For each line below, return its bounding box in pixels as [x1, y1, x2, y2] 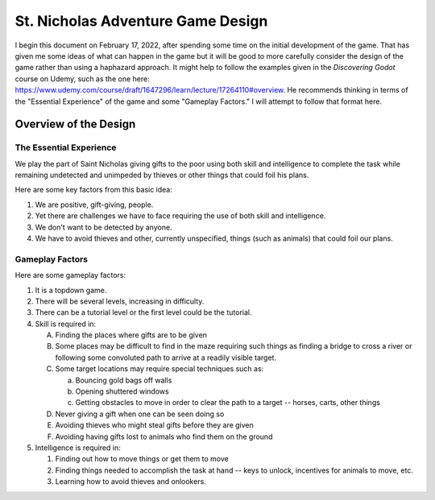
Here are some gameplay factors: [14, 271, 126, 280]
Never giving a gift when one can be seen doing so [55, 409, 225, 419]
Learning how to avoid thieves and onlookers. [55, 477, 207, 486]
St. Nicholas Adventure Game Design [14, 12, 268, 30]
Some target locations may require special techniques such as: [55, 364, 264, 374]
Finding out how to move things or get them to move [55, 454, 229, 464]
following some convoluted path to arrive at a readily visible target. [55, 353, 277, 362]
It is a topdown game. [35, 285, 107, 295]
